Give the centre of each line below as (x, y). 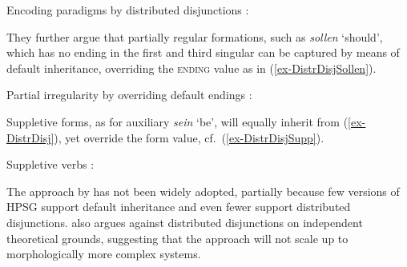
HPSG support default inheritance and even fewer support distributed (179, 207)
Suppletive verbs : (50, 164)
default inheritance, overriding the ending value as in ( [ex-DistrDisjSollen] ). (191, 68)
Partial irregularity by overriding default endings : (129, 95)
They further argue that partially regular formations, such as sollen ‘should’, (195, 36)
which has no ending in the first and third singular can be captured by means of (203, 52)
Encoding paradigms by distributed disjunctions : (128, 10)
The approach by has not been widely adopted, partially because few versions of (203, 191)
